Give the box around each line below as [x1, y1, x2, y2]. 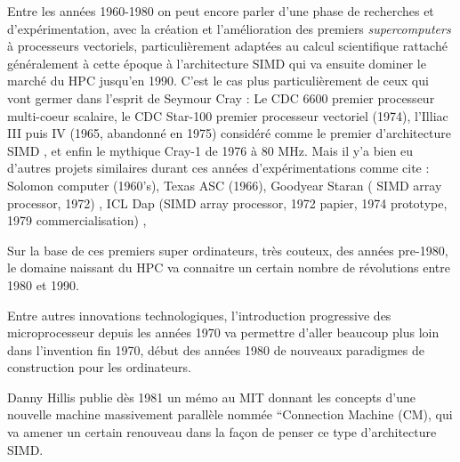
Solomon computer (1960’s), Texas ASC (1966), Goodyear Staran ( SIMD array [7, 175, 442, 194]
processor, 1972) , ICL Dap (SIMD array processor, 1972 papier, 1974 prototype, [7, 193, 448, 212]
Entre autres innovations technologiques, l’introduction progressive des [7, 305, 391, 324]
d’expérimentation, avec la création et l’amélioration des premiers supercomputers [7, 19, 451, 37]
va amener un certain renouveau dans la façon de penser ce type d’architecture [7, 423, 437, 442]
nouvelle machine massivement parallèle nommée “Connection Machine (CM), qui [7, 405, 453, 424]
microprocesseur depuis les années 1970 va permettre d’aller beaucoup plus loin [7, 323, 440, 342]
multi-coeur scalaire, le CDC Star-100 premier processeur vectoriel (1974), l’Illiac [7, 106, 448, 125]
